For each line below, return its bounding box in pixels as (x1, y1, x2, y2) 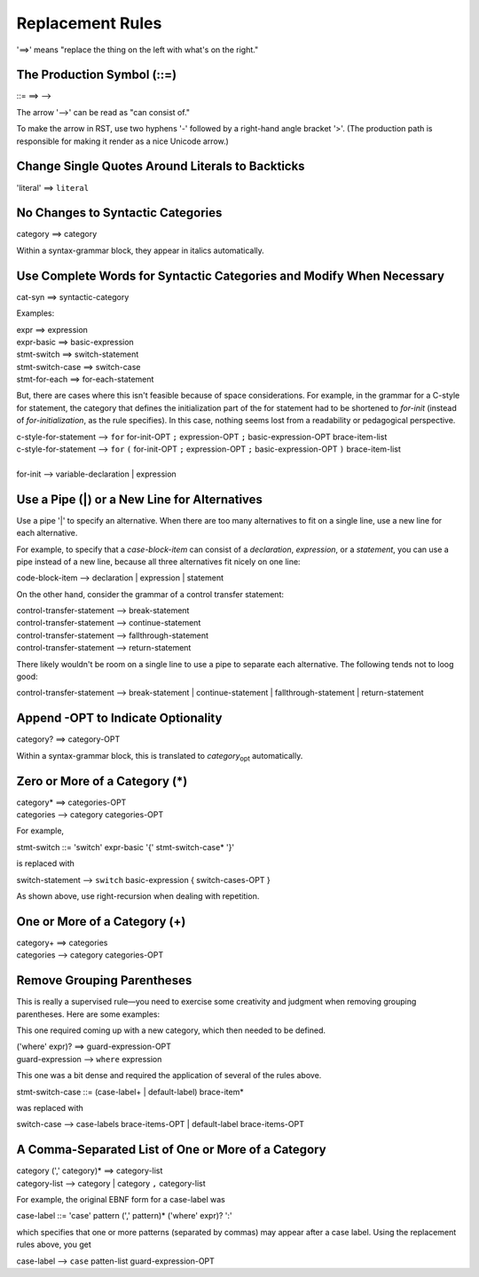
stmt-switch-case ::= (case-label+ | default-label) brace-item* (16, 1086, 244, 1097)
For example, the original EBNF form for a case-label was (16, 1194, 225, 1204)
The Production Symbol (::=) (16, 67, 177, 83)
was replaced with (16, 1102, 84, 1113)
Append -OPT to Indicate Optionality (16, 711, 223, 726)
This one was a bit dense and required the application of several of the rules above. (16, 1070, 322, 1081)
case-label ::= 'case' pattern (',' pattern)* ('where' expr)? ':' (16, 1210, 232, 1221)
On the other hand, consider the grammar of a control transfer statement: (16, 588, 284, 599)
